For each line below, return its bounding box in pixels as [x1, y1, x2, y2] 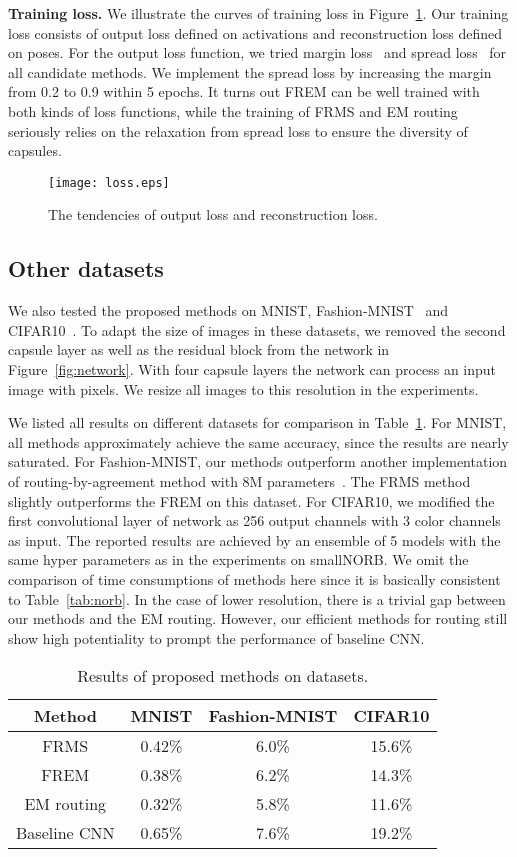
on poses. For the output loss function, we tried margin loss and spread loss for [8, 42, 507, 63]
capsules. [8, 140, 62, 161]
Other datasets [8, 253, 164, 284]
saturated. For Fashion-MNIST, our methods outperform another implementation [8, 451, 508, 472]
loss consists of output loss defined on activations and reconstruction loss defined [8, 22, 503, 43]
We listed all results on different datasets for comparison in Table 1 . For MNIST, [8, 412, 507, 433]
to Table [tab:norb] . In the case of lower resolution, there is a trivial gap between [8, 588, 506, 609]
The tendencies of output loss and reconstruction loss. [48, 204, 378, 225]
